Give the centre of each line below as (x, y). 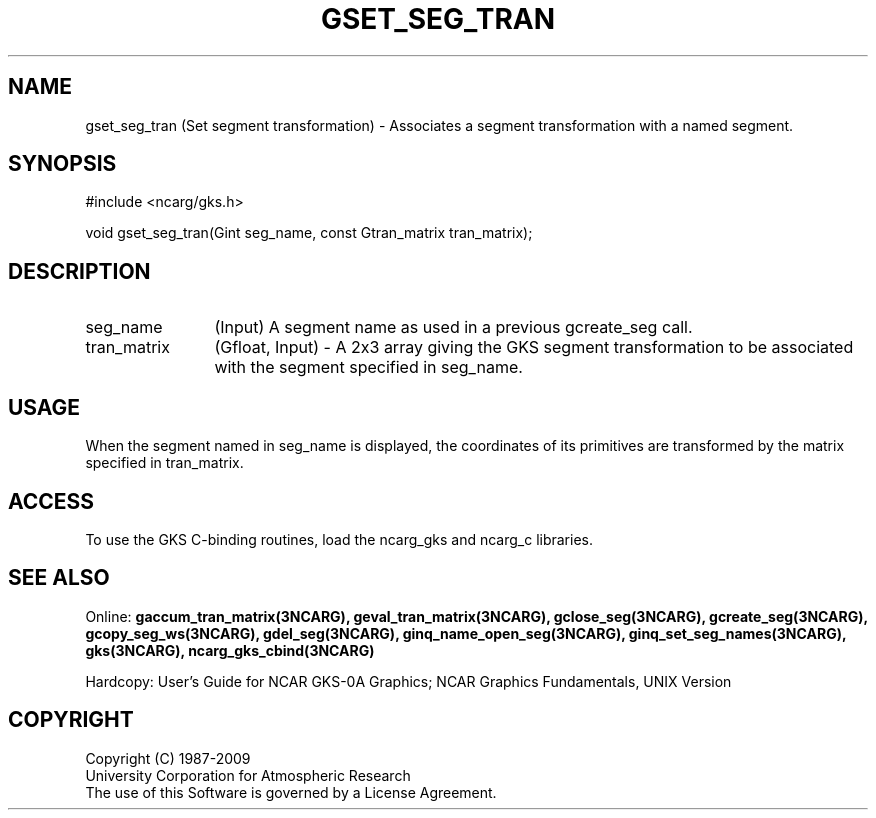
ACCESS (51, 501)
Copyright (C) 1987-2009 (168, 758)
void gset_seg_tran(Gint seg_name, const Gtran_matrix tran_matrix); (309, 233)
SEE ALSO (59, 578)
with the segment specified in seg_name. (368, 367)
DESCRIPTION (79, 271)
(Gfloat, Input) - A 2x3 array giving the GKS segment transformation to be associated (534, 347)
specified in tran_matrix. (164, 463)
